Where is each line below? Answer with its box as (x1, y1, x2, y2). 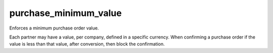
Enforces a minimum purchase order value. (9, 25, 99, 31)
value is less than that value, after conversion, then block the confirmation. (9, 41, 165, 47)
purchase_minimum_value (9, 7, 122, 18)
